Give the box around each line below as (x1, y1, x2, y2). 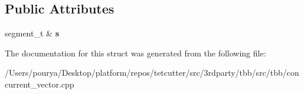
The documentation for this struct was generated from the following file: (5, 46, 266, 59)
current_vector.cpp (5, 78, 74, 90)
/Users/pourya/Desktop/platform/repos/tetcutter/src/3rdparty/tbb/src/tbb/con (5, 66, 299, 79)
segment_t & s (5, 27, 59, 39)
